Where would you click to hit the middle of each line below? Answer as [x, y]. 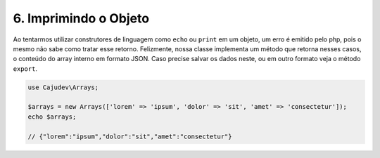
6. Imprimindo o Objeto [81, 18]
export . [25, 68]
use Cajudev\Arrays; [63, 87]
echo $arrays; [52, 117]
